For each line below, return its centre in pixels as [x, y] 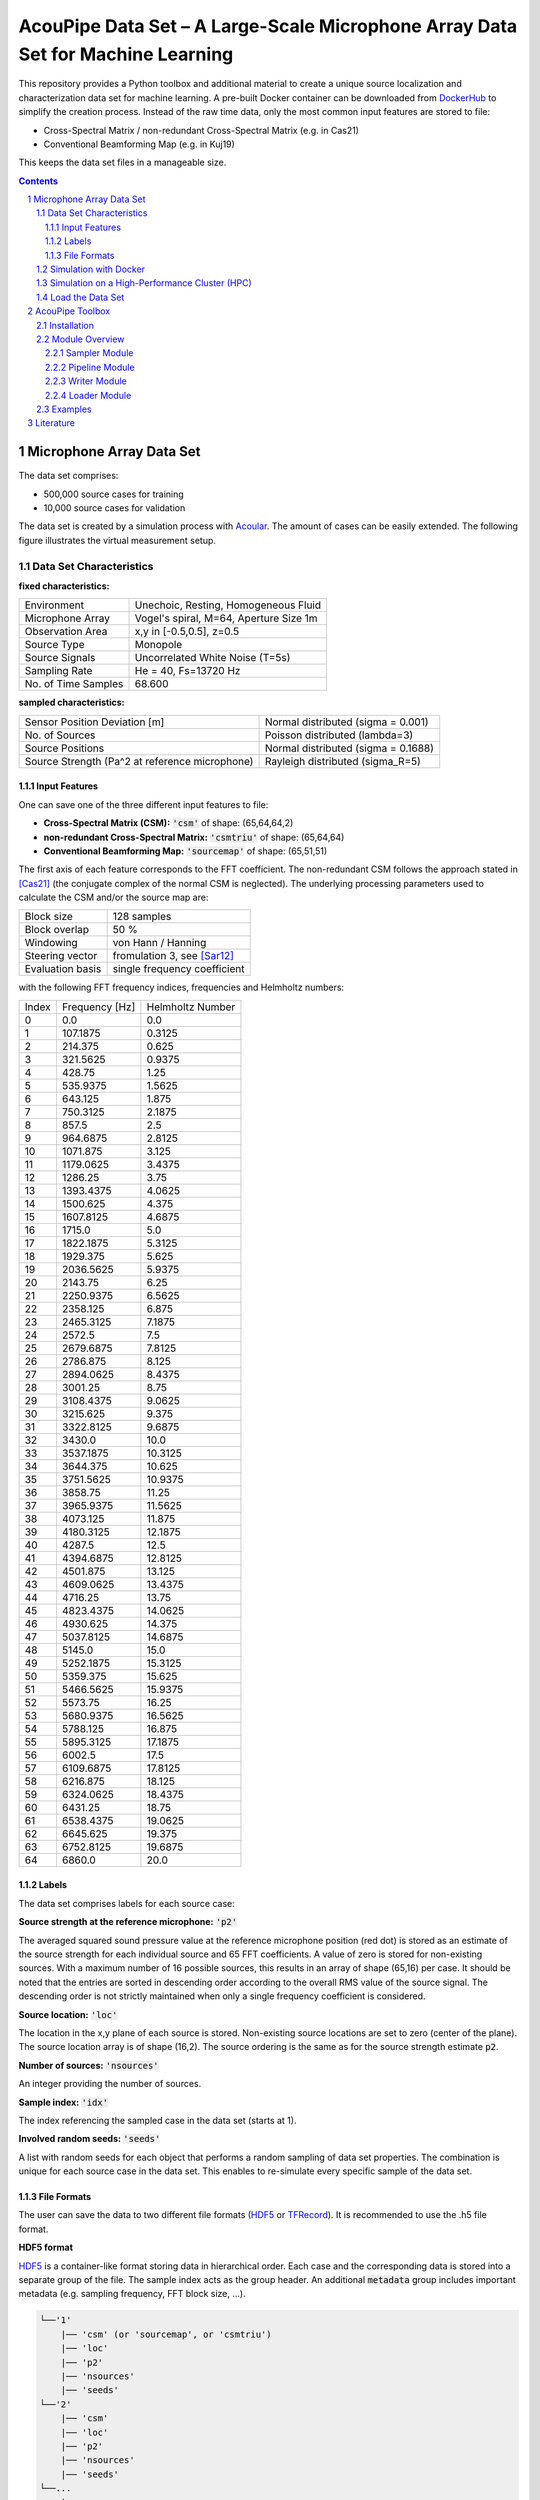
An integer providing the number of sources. [110, 2084]
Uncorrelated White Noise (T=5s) [212, 658]
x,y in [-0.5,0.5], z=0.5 [187, 632]
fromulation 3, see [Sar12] [173, 956]
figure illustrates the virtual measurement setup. [117, 540]
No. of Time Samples [74, 684]
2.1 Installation [65, 325]
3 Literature [51, 423]
